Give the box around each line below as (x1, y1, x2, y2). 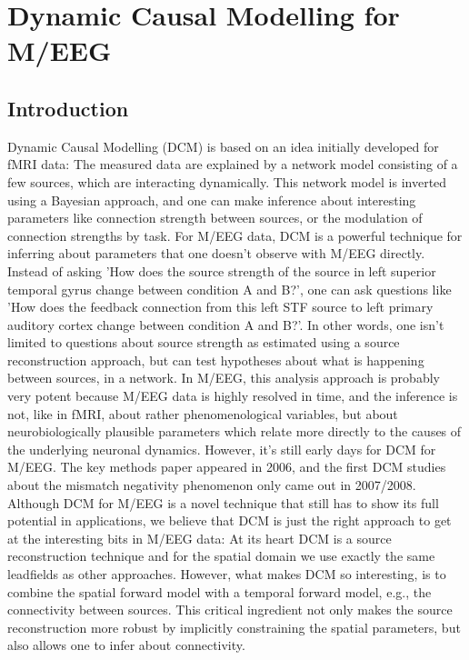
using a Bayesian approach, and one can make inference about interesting (7, 190, 416, 209)
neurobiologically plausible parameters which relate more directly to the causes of (7, 422, 462, 441)
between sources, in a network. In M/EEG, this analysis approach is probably (7, 368, 440, 387)
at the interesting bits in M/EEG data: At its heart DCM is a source (7, 528, 392, 547)
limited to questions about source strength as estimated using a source (7, 333, 400, 352)
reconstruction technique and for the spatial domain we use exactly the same (7, 546, 435, 565)
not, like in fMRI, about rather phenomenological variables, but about (7, 404, 398, 423)
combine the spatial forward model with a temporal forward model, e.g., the (7, 582, 432, 601)
